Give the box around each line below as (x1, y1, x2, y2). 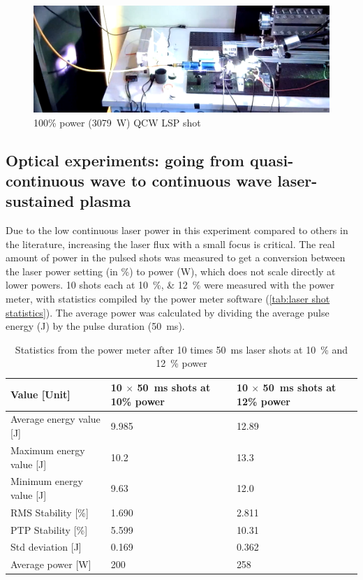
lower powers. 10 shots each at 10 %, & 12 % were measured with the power (6, 277, 334, 292)
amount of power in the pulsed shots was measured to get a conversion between (6, 250, 346, 265)
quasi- (250, 149, 294, 171)
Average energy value (10, 412, 101, 426)
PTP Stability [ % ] (10, 522, 88, 537)
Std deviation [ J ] (10, 539, 82, 554)
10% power (110, 393, 165, 408)
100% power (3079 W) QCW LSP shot (34, 115, 201, 129)
